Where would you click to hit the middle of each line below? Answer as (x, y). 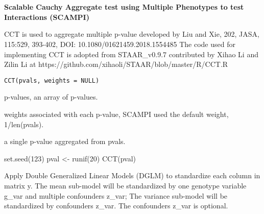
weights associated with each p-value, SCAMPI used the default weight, (116, 114)
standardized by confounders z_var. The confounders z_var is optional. (116, 206)
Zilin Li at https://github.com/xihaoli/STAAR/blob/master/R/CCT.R (116, 64)
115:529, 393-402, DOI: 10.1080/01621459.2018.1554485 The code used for (120, 44)
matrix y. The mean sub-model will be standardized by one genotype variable (125, 185)
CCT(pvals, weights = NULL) (52, 80)
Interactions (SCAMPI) (47, 17)
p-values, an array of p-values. (51, 97)
